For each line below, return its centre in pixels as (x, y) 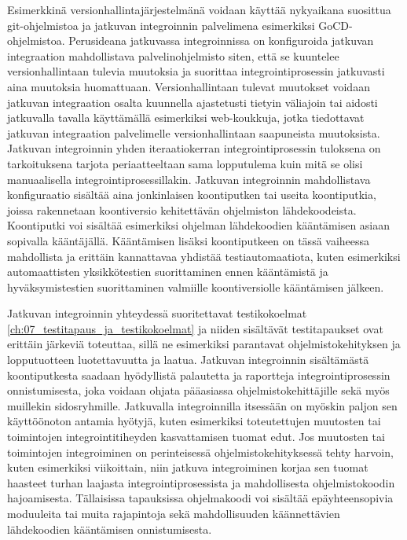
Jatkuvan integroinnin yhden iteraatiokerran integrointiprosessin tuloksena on (194, 148)
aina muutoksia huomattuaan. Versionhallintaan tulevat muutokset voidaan (189, 86)
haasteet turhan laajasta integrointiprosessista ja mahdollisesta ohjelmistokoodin (201, 482)
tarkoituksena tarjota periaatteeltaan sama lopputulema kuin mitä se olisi (185, 163)
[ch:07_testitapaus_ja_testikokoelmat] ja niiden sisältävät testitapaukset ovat (195, 328)
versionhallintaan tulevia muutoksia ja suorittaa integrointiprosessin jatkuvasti (196, 71)
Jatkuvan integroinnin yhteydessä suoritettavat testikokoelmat (157, 313)
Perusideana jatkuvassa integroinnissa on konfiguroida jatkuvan (221, 40)
